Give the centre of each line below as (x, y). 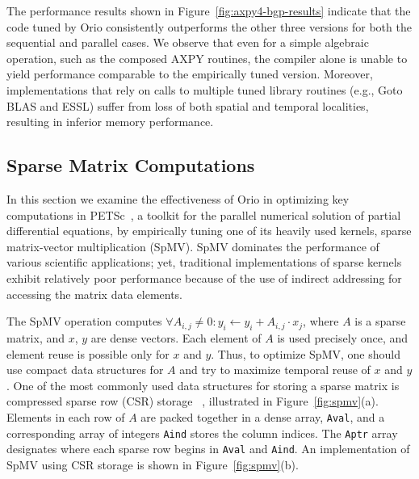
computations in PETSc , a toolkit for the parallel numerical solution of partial (204, 214)
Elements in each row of (66, 416)
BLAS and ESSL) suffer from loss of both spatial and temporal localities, (188, 105)
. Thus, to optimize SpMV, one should (306, 353)
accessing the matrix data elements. (95, 294)
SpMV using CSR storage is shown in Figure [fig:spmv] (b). (153, 464)
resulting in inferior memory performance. (110, 122)
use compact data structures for (85, 370)
